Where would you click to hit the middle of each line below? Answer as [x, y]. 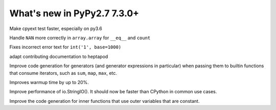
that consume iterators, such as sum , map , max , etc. [63, 73]
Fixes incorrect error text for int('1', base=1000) [65, 47]
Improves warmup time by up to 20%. [49, 82]
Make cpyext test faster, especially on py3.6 [56, 29]
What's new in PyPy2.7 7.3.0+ [74, 13]
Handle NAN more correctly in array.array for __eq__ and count [80, 38]
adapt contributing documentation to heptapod [59, 57]
